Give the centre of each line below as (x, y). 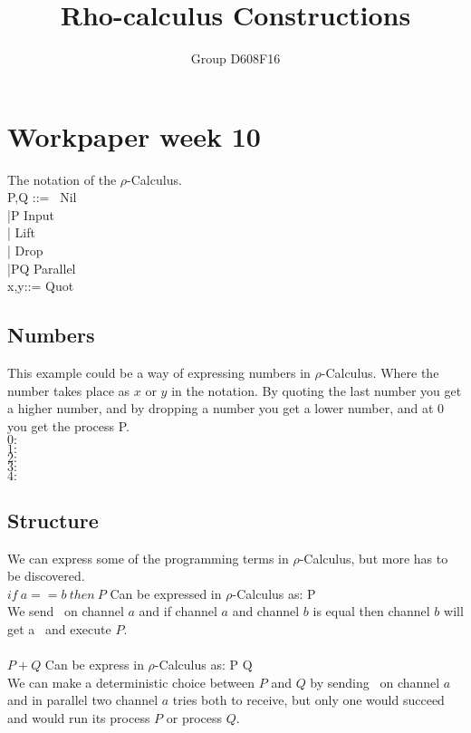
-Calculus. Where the (380, 373)
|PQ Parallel (42, 268)
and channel (266, 611)
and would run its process (79, 717)
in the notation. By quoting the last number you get (317, 390)
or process (194, 717)
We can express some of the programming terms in (148, 558)
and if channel (178, 611)
